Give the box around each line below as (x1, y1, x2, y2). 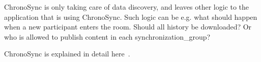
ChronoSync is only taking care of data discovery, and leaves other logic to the (4, 2, 249, 12)
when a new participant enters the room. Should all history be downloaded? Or (4, 21, 252, 32)
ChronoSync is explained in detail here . (4, 48, 130, 59)
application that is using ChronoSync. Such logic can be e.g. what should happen (4, 11, 257, 22)
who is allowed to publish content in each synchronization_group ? (4, 31, 211, 42)
